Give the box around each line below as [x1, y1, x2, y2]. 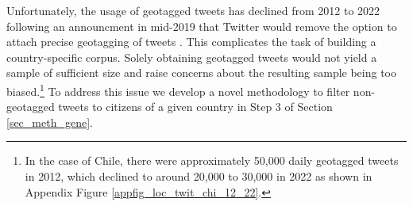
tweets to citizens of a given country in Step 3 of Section [58, 98, 333, 115]
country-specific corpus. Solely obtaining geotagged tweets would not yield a [6, 48, 377, 65]
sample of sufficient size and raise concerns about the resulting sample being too [6, 64, 397, 81]
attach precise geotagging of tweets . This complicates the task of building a [6, 33, 376, 50]
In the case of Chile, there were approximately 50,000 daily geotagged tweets [25, 152, 399, 169]
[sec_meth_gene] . [6, 113, 93, 130]
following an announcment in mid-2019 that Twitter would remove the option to [6, 17, 397, 34]
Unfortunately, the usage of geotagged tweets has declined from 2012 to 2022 [6, 2, 380, 18]
